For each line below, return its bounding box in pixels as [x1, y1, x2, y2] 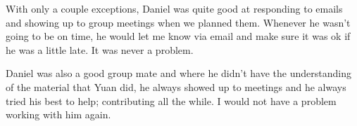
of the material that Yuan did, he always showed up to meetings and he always [6, 79, 346, 94]
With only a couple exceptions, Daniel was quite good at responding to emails [6, 1, 343, 15]
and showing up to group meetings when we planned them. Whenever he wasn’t [6, 15, 351, 29]
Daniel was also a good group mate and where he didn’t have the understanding [6, 66, 351, 80]
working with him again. [6, 107, 111, 122]
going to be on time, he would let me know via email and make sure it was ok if [6, 29, 351, 43]
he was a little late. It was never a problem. [6, 42, 194, 57]
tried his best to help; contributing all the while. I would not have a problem [6, 93, 337, 108]
